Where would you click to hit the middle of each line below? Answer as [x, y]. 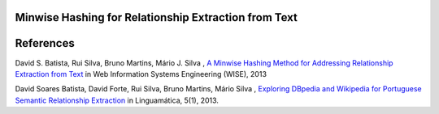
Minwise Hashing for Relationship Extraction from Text [156, 17]
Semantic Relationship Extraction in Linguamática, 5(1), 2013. [117, 100]
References [45, 43]
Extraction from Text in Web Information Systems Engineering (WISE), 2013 [141, 74]
